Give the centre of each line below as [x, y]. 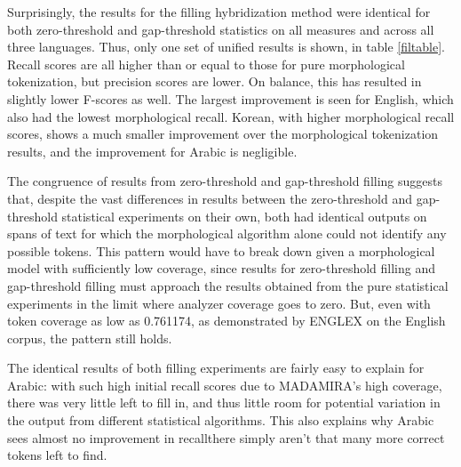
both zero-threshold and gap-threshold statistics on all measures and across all [221, 29]
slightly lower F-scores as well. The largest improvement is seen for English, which [230, 98]
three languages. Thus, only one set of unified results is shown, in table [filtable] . [226, 47]
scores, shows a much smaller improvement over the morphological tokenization [223, 134]
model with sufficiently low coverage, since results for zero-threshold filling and [222, 268]
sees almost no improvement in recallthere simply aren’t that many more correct [226, 437]
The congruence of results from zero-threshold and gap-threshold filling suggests [225, 181]
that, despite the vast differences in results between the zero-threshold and [210, 198]
